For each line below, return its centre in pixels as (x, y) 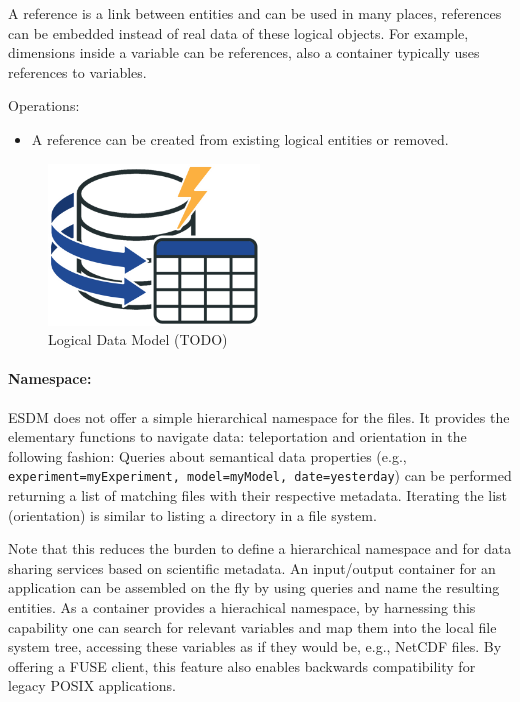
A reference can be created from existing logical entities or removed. (240, 138)
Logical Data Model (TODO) (138, 339)
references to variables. (77, 71)
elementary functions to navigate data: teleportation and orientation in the (237, 436)
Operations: (44, 105)
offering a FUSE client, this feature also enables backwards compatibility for (242, 665)
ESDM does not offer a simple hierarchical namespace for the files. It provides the (259, 416)
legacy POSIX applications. (92, 685)
